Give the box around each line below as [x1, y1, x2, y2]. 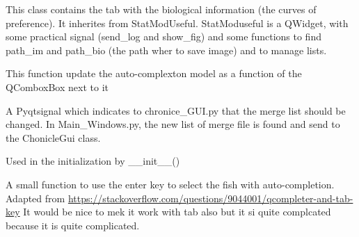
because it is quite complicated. [6, 218, 140, 232]
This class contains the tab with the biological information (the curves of [6, 2, 317, 16]
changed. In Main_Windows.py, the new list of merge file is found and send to [6, 117, 340, 131]
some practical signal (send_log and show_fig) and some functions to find [6, 29, 321, 44]
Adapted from [6, 190, 65, 205]
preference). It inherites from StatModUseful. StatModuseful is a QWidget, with [6, 15, 349, 30]
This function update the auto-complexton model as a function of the [6, 66, 302, 81]
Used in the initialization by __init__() [6, 154, 180, 168]
